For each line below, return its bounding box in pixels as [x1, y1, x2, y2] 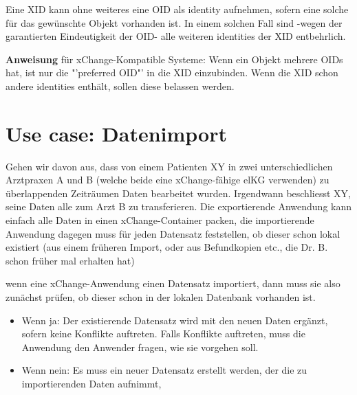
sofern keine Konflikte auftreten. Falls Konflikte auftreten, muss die [21, 326, 305, 341]
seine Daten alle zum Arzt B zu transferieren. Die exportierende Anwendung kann [6, 199, 352, 214]
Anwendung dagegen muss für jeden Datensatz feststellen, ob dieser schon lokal [6, 226, 340, 240]
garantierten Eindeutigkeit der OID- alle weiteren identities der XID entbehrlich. [6, 29, 346, 43]
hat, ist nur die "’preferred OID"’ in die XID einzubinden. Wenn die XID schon [6, 65, 338, 80]
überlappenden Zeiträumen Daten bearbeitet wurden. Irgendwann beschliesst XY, [6, 185, 351, 200]
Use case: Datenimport [6, 119, 228, 147]
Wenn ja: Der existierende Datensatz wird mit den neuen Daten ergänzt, [21, 313, 328, 327]
